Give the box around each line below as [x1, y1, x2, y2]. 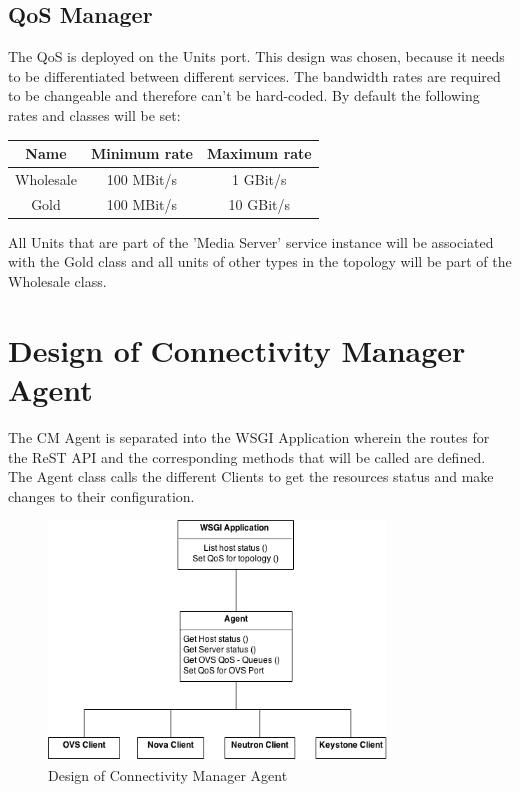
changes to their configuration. [8, 485, 195, 506]
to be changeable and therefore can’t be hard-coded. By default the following [8, 85, 480, 106]
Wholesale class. [8, 271, 107, 292]
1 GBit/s [232, 168, 287, 189]
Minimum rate [90, 143, 193, 164]
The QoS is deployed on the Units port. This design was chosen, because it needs [8, 46, 505, 67]
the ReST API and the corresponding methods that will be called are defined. [8, 446, 486, 467]
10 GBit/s [228, 193, 291, 214]
